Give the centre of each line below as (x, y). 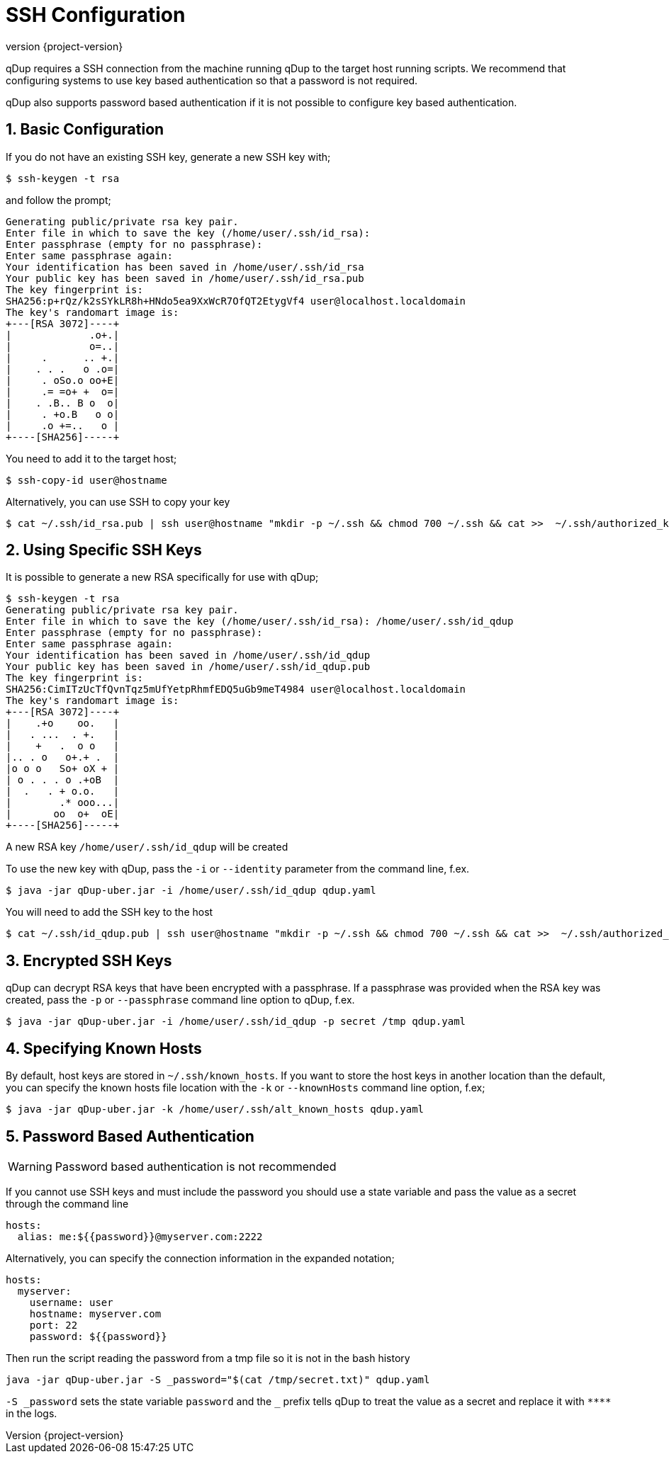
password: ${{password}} (98, 1336)
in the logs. (32, 1413)
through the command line (67, 1203)
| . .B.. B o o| (63, 403)
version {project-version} (64, 46)
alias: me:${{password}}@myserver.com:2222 (140, 1236)
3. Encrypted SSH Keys (89, 960)
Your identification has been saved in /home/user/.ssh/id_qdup (188, 655)
